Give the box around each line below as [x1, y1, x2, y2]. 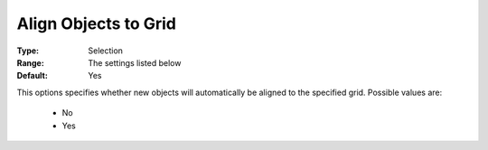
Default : [16, 70, 49, 81]
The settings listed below [88, 57, 182, 68]
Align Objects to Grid [16, 14, 176, 33]
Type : [16, 45, 40, 56]
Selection [88, 45, 124, 56]
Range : [16, 57, 44, 68]
